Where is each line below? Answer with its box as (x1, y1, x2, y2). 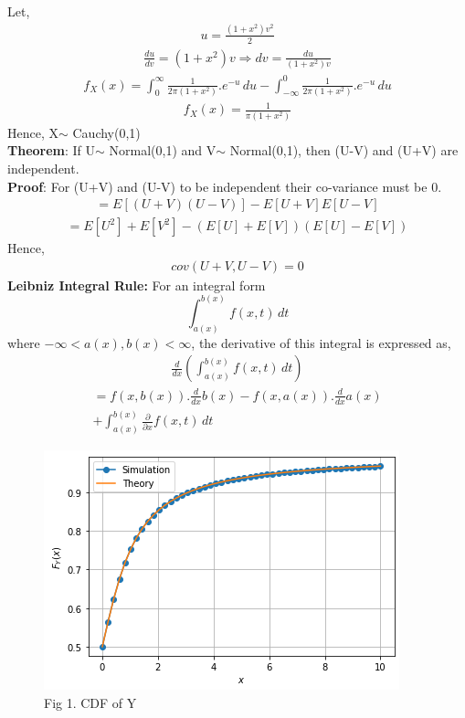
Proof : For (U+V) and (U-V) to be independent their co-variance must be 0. (7, 176, 442, 195)
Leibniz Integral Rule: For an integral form (7, 275, 266, 294)
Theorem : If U (7, 141, 96, 160)
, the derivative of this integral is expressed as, (191, 333, 451, 352)
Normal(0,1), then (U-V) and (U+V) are (229, 141, 459, 160)
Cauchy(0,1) (72, 122, 141, 142)
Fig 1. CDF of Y (44, 692, 137, 712)
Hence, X (7, 122, 58, 142)
